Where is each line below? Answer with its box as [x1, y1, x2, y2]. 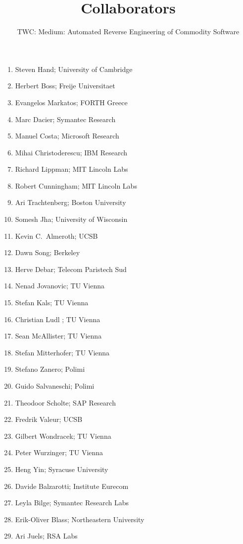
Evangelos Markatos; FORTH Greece [15, 97, 128, 107]
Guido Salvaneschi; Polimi [15, 381, 95, 391]
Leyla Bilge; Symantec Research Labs [15, 497, 129, 508]
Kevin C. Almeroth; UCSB [15, 230, 98, 241]
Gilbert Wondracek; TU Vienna [15, 430, 111, 441]
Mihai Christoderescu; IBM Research [15, 147, 128, 157]
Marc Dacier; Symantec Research [15, 114, 116, 124]
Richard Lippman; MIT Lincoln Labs [15, 164, 128, 174]
